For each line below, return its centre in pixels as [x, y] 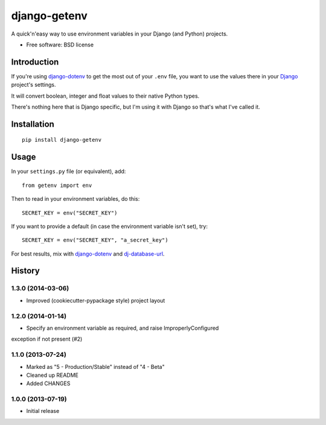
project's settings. [34, 85]
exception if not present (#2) [47, 339]
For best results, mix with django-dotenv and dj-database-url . [88, 254]
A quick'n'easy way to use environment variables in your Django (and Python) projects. [120, 34]
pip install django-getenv [62, 140]
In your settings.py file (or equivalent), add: [69, 171]
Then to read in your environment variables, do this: [75, 199]
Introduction [35, 62]
